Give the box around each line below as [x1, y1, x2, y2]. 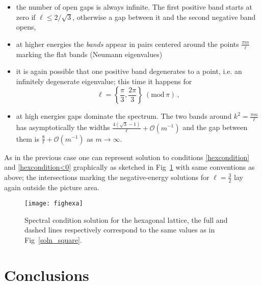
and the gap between [182, 122, 248, 133]
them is [16, 133, 39, 144]
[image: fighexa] [24, 200, 83, 208]
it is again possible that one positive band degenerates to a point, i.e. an [16, 66, 242, 76]
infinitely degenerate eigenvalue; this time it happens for [16, 75, 192, 86]
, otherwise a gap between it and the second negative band [72, 11, 256, 22]
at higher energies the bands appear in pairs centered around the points [16, 38, 239, 49]
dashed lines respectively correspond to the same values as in [24, 224, 215, 235]
